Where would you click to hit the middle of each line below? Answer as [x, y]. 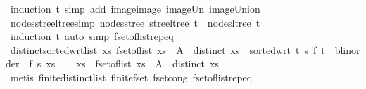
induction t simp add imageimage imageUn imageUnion [135, 8]
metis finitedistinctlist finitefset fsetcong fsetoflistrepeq [131, 77]
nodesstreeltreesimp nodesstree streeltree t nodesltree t [135, 22]
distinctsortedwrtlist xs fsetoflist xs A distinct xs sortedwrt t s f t [168, 49]
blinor [347, 49]
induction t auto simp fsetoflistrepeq [92, 36]
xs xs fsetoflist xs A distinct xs [132, 63]
